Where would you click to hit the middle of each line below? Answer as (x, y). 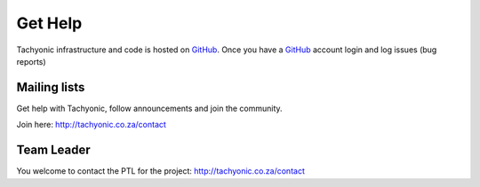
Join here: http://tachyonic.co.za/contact (91, 125)
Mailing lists (51, 87)
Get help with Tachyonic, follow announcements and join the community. (150, 108)
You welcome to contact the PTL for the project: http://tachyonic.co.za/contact (161, 171)
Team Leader (53, 150)
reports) (31, 61)
